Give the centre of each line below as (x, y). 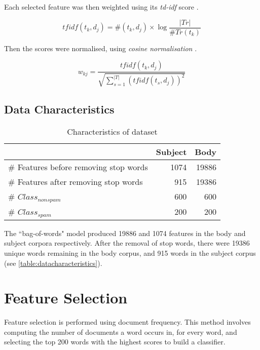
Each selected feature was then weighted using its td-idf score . (101, 7)
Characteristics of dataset (112, 131)
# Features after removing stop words (76, 181)
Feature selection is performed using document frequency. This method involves (127, 322)
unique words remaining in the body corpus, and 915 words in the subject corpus (130, 252)
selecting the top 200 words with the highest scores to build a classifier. (115, 342)
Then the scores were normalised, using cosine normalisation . (101, 48)
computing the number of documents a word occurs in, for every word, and (121, 332)
